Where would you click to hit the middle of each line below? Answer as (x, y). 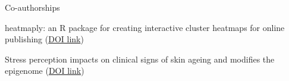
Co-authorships (32, 7)
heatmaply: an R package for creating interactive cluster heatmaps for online (145, 27)
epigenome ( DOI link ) (45, 71)
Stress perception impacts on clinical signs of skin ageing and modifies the (140, 59)
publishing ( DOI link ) (44, 39)
